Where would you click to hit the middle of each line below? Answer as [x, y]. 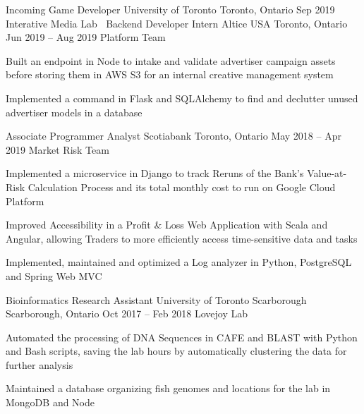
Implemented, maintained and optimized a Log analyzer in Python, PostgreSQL [179, 262]
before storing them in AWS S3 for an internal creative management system [170, 74]
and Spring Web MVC [54, 275]
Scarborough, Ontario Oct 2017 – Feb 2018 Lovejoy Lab [127, 313]
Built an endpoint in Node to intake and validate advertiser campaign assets [171, 60]
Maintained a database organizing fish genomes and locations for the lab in [168, 388]
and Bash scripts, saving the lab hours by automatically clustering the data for [176, 351]
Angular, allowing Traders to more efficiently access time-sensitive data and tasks [182, 238]
